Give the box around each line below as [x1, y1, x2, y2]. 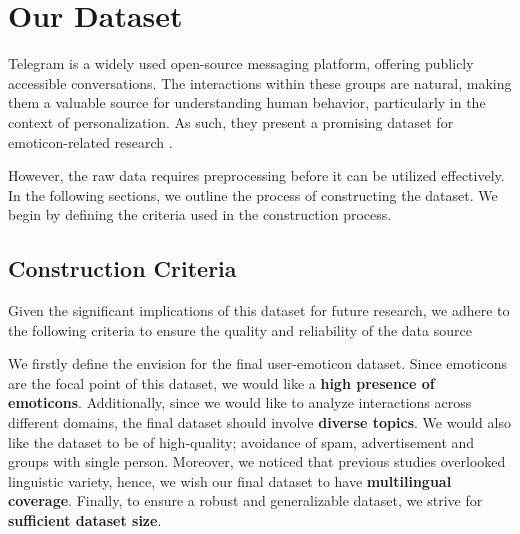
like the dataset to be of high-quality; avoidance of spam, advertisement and [8, 431, 475, 452]
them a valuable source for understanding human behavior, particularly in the [8, 92, 486, 113]
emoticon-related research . [8, 131, 173, 152]
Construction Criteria [8, 253, 237, 284]
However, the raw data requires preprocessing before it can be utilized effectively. [8, 165, 505, 186]
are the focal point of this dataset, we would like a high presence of [8, 372, 435, 393]
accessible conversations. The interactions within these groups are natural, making [8, 72, 512, 93]
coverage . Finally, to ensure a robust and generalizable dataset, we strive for [8, 490, 483, 511]
